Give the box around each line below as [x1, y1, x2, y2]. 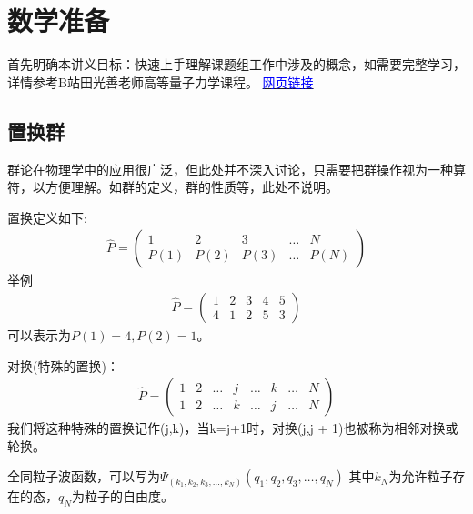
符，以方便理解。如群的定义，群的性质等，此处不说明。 [7, 177, 338, 197]
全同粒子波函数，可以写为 [7, 467, 160, 486]
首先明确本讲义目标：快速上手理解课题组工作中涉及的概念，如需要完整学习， [7, 55, 466, 74]
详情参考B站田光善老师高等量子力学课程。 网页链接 [7, 72, 314, 91]
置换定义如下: [7, 207, 87, 227]
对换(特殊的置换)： [7, 356, 119, 375]
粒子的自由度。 [84, 487, 174, 506]
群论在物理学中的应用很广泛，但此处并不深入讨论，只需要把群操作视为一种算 [7, 159, 466, 178]
